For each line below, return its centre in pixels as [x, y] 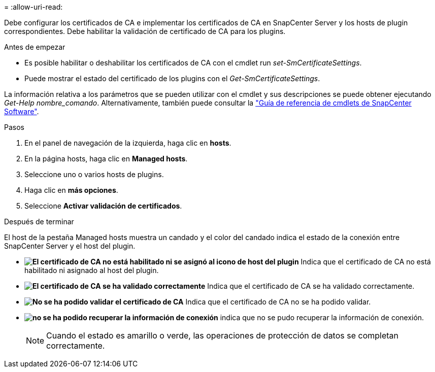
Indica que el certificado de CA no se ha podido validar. [278, 302]
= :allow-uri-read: [34, 7]
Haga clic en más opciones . [71, 190]
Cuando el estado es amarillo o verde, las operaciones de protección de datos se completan [222, 335]
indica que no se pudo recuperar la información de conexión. [322, 317]
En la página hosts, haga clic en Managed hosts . [106, 159]
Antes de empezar [35, 47]
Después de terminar [39, 222]
